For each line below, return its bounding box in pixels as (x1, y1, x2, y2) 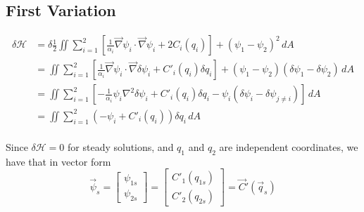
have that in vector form (6, 154, 111, 168)
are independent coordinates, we (219, 139, 358, 154)
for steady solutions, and (68, 139, 174, 154)
